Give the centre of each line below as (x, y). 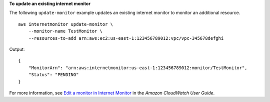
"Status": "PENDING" (53, 75)
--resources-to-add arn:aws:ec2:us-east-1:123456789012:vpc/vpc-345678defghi (126, 38)
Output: (17, 49)
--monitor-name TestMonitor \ (65, 31)
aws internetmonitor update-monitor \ (66, 24)
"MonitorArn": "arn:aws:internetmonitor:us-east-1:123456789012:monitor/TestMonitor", (138, 68)
